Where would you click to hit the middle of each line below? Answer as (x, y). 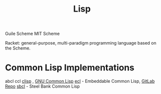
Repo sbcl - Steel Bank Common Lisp (42, 86)
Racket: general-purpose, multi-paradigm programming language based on (81, 43)
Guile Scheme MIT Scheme (32, 34)
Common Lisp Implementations (70, 68)
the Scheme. (18, 48)
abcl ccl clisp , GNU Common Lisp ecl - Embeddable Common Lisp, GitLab (80, 81)
